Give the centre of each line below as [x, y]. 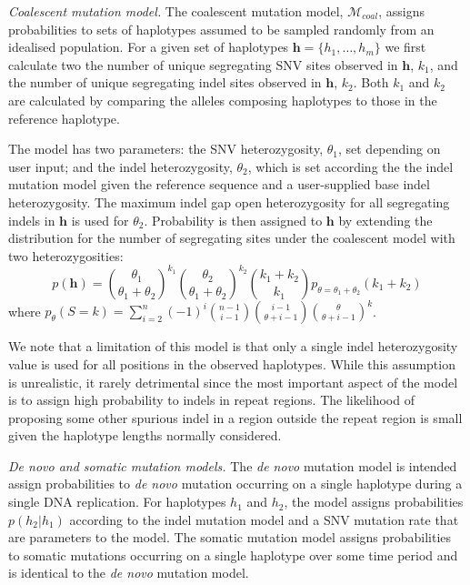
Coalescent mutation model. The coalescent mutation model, [176, 11]
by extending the [385, 220]
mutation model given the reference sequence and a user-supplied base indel [219, 184]
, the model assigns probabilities [374, 502]
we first [405, 47]
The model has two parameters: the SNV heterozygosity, [166, 149]
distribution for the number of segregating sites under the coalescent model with [232, 238]
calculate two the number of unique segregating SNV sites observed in [203, 64]
